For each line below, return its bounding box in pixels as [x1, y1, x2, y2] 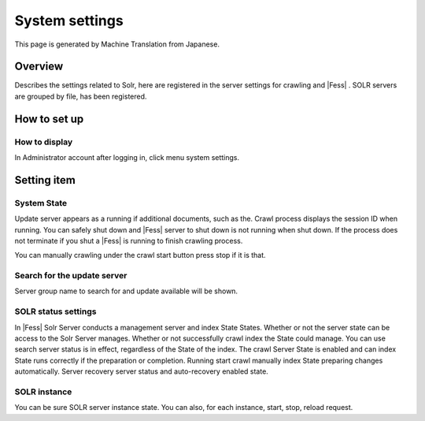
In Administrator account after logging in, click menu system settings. [14, 153, 240, 162]
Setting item [14, 173, 76, 187]
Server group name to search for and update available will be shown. [14, 286, 238, 296]
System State [14, 197, 67, 208]
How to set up [14, 112, 84, 125]
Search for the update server [14, 270, 128, 281]
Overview [14, 60, 64, 73]
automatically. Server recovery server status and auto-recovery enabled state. [14, 367, 269, 376]
